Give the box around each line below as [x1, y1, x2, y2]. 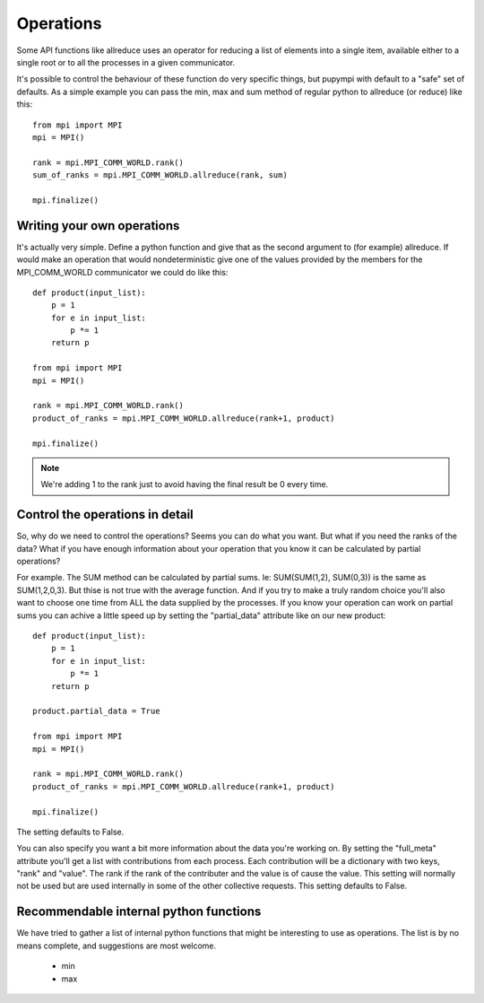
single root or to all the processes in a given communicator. [16, 57, 236, 67]
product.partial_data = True [32, 706, 160, 717]
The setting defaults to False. [16, 826, 125, 837]
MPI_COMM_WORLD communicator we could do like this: [16, 266, 229, 277]
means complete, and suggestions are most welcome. [16, 940, 217, 951]
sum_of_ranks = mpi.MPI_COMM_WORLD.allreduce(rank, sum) [32, 170, 289, 180]
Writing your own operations [16, 218, 180, 233]
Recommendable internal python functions [16, 904, 262, 920]
